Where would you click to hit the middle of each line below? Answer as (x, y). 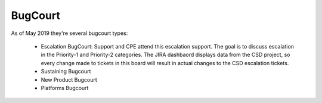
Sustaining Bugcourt (66, 72)
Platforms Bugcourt (65, 88)
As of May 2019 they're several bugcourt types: (69, 33)
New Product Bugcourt (69, 79)
